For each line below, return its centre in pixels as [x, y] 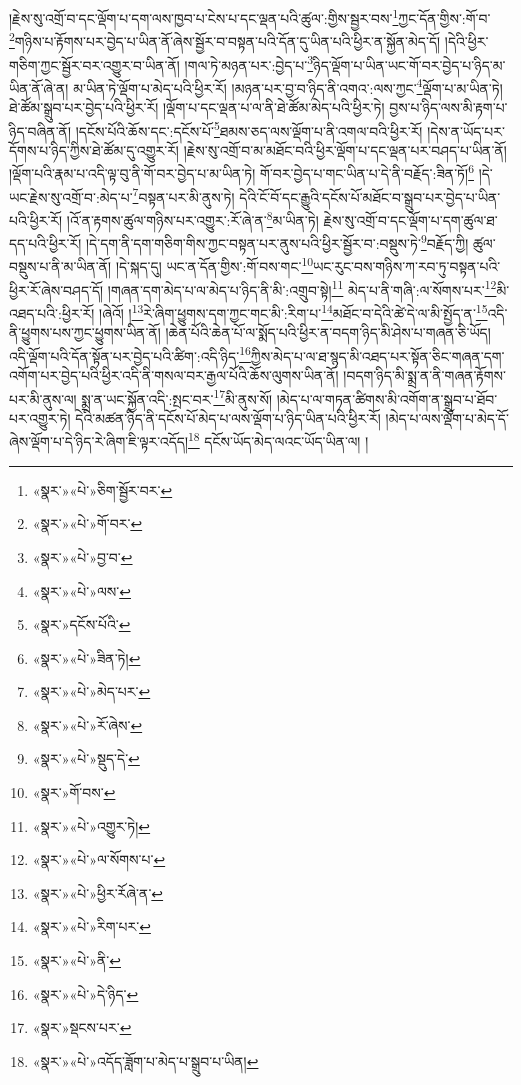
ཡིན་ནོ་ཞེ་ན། [39, 87]
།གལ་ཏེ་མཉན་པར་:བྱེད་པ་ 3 [249, 63]
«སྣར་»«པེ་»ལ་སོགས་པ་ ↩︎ [99, 859]
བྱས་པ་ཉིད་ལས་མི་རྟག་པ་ [448, 107]
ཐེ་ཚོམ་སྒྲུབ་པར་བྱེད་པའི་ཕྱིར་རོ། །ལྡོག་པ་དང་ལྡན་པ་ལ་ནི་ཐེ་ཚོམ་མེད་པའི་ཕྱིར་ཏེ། [197, 107]
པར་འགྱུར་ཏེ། [40, 417]
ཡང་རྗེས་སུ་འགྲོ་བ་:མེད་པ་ [71, 196]
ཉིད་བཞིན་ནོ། [40, 130]
